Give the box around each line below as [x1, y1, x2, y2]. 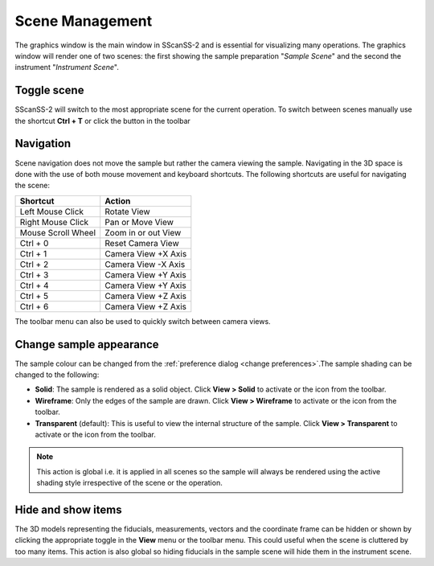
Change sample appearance [14, 338, 160, 351]
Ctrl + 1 [19, 248, 47, 259]
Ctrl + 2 [19, 258, 49, 269]
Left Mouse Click [19, 206, 84, 217]
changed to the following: [14, 370, 100, 379]
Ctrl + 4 [19, 280, 49, 291]
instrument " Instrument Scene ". [14, 63, 120, 72]
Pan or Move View [104, 216, 174, 228]
